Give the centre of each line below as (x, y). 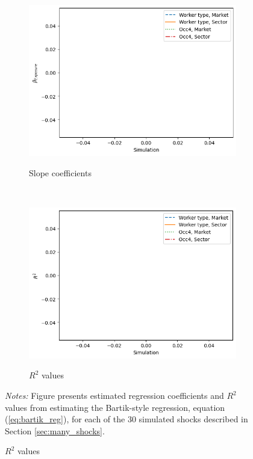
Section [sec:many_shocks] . (55, 430)
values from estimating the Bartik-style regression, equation (115, 407)
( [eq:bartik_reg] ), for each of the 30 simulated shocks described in (126, 419)
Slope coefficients (60, 172)
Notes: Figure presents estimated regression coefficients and (114, 395)
